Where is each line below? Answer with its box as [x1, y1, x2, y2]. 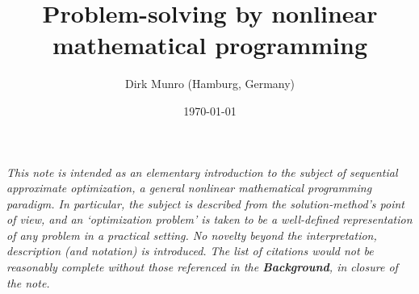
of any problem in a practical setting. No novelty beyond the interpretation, [6, 226, 377, 243]
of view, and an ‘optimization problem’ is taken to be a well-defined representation [6, 211, 413, 228]
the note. [6, 274, 50, 291]
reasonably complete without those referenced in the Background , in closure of [6, 258, 398, 275]
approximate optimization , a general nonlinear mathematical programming [6, 179, 372, 196]
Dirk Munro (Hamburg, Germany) [124, 75, 295, 92]
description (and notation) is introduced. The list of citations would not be [6, 242, 374, 259]
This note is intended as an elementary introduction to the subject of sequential [6, 163, 398, 180]
